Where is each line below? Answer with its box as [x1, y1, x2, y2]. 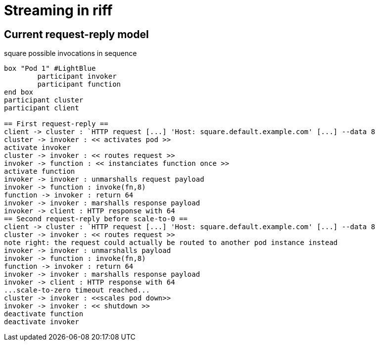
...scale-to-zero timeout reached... [4, 286, 150, 295]
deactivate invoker [4, 318, 79, 326]
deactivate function [4, 310, 84, 318]
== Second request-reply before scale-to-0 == [4, 215, 188, 223]
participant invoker [37, 72, 117, 81]
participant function [37, 80, 121, 89]
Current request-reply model [4, 28, 149, 41]
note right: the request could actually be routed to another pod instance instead [4, 239, 338, 247]
